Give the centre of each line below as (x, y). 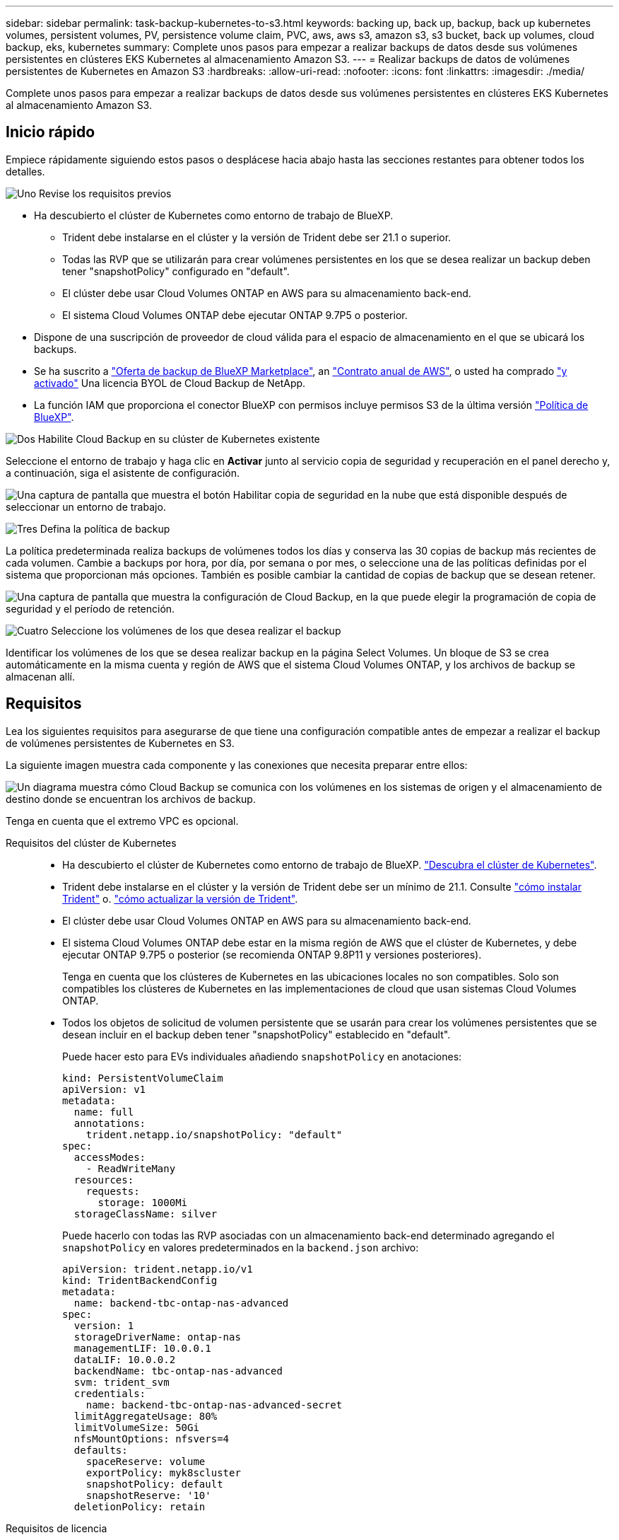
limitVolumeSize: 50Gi (136, 1427)
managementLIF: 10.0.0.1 (142, 1348)
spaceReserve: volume (146, 1461)
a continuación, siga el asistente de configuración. (123, 473)
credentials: (110, 1393)
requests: (113, 1191)
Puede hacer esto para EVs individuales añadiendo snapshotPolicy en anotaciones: (262, 1056)
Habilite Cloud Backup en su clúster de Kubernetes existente (179, 439)
